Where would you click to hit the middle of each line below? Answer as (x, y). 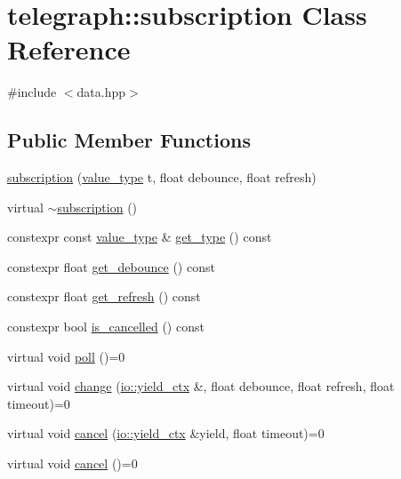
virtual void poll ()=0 (66, 356)
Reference (69, 49)
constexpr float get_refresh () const (104, 296)
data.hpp (101, 92)
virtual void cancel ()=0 (72, 463)
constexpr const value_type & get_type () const (140, 237)
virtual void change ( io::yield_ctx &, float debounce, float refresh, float (201, 386)
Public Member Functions (129, 140)
